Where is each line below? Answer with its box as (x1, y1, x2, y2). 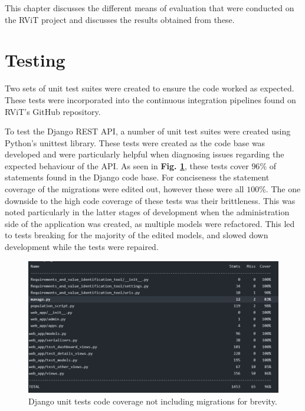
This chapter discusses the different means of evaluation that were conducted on (5, 2, 294, 14)
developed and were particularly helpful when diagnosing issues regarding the (5, 148, 284, 160)
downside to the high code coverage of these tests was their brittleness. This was (5, 194, 296, 206)
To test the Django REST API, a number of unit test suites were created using (5, 125, 291, 137)
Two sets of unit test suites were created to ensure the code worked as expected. (5, 82, 294, 94)
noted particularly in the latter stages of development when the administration (5, 206, 290, 218)
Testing (5, 48, 65, 72)
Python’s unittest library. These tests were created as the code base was (5, 136, 265, 149)
